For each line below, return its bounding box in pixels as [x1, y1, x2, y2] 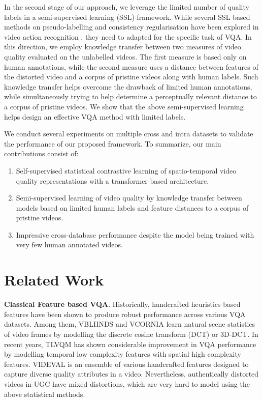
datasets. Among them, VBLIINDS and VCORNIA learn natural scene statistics [4, 319, 255, 329]
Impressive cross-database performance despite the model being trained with [16, 229, 254, 240]
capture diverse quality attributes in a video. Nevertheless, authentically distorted [4, 368, 259, 379]
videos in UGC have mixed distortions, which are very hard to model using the [4, 378, 250, 389]
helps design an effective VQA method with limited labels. [4, 111, 186, 122]
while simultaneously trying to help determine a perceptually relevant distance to [4, 91, 257, 102]
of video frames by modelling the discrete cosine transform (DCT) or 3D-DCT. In [4, 328, 258, 339]
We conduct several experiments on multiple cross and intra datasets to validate [4, 128, 253, 139]
